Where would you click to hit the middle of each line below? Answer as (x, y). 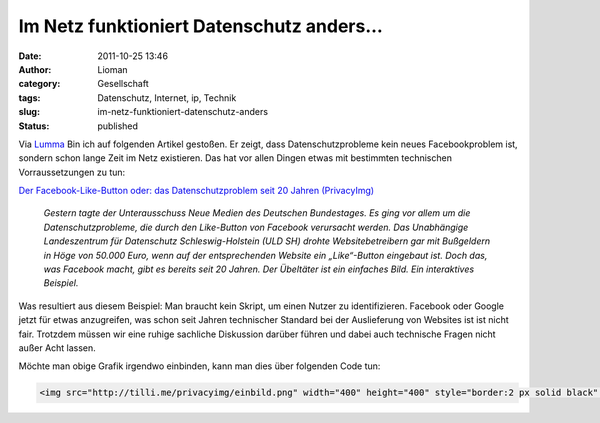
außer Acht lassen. (57, 347)
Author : (35, 69)
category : (39, 84)
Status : (34, 126)
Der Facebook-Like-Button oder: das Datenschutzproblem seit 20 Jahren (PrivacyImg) (196, 191)
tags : (29, 97)
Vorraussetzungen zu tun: (72, 172)
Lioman (113, 69)
